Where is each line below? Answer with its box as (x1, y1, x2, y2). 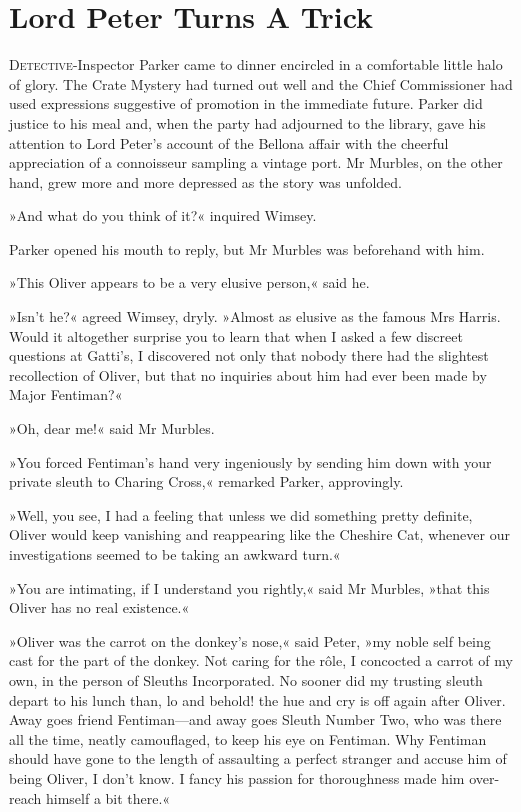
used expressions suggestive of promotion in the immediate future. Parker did (9, 93, 483, 114)
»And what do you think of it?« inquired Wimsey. (9, 205, 317, 226)
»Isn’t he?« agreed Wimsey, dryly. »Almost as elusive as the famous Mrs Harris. (9, 306, 501, 327)
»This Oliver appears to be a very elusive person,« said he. (9, 272, 370, 293)
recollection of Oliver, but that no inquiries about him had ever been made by (9, 364, 487, 385)
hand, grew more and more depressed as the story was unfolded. (9, 171, 402, 192)
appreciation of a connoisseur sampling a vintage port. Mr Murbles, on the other (9, 152, 503, 173)
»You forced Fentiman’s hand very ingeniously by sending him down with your (9, 451, 492, 472)
